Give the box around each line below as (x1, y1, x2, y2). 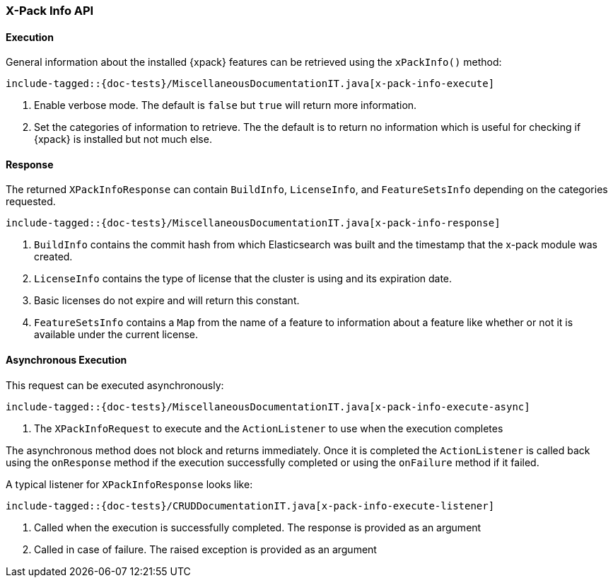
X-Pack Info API (6, 4, 94, 18)
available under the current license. (34, 328, 199, 341)
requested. (6, 195, 56, 208)
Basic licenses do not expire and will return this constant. (34, 294, 300, 307)
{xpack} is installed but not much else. (34, 133, 212, 146)
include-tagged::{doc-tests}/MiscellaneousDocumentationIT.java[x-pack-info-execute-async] (6, 400, 530, 412)
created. (34, 250, 73, 263)
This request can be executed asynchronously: (6, 379, 224, 391)
